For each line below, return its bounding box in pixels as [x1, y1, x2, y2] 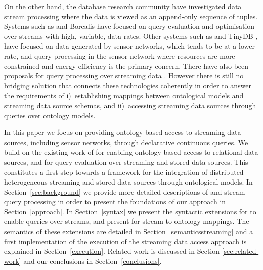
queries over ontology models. [4, 110, 96, 120]
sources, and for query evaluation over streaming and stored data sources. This [4, 156, 248, 167]
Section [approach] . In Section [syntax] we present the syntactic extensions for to [4, 206, 256, 216]
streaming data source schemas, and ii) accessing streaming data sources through [4, 100, 256, 110]
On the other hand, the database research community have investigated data [4, 1, 242, 11]
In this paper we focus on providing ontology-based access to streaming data [4, 127, 241, 138]
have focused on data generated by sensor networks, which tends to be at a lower [4, 40, 255, 51]
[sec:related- [222, 246, 259, 256]
